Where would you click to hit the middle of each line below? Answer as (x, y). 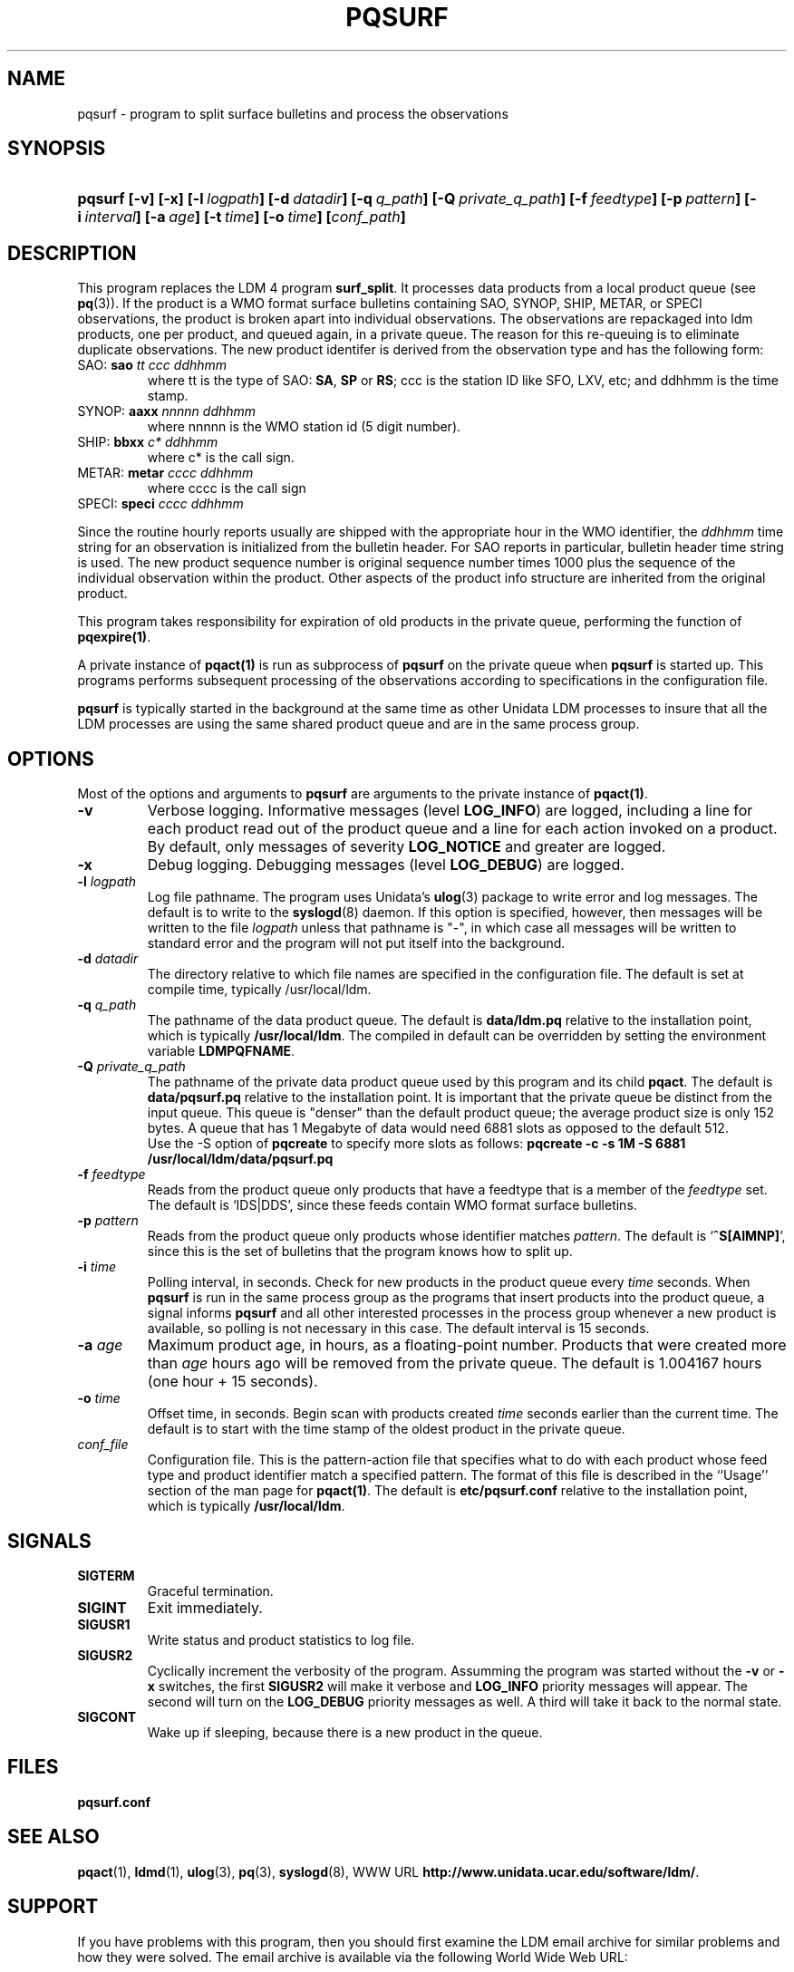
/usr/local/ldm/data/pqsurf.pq (240, 1159)
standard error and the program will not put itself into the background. (356, 943)
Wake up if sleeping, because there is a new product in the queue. (345, 1732)
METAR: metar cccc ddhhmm (165, 473)
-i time (97, 1267)
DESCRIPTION (72, 253)
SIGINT (102, 1607)
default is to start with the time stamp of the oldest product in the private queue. (386, 1429)
